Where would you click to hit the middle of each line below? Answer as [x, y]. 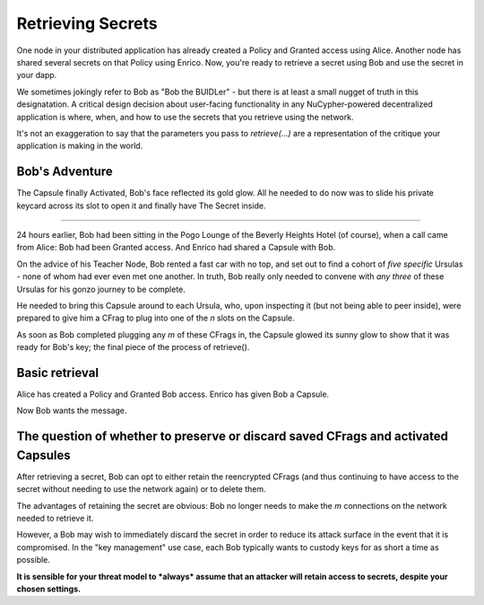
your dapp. [37, 75]
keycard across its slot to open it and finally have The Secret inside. [141, 206]
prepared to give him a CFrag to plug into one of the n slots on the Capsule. [156, 318]
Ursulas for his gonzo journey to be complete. [101, 289]
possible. [34, 560]
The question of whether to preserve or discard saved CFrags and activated [232, 437]
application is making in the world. [80, 146]
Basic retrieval [57, 373]
